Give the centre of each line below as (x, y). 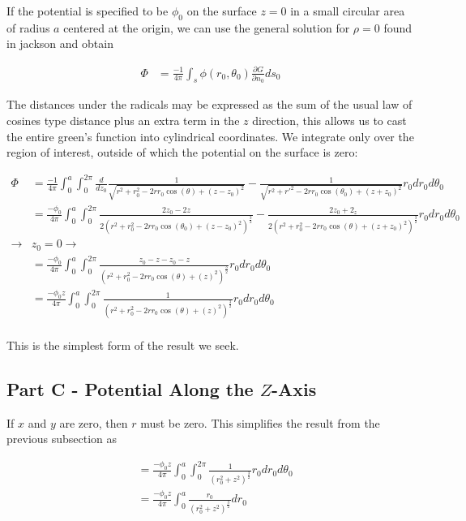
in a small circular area (348, 11)
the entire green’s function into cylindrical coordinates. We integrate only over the (210, 136)
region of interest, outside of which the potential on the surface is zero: (182, 152)
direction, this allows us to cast (329, 120)
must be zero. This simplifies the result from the (260, 422)
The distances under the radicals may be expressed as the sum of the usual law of (209, 104)
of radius (28, 27)
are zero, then (94, 422)
